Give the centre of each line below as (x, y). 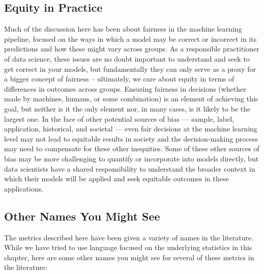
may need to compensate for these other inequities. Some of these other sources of (132, 148)
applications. (24, 188)
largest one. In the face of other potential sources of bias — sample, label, (119, 118)
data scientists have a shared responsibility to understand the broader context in (130, 168)
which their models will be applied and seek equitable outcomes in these (116, 179)
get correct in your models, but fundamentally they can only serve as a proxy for (130, 68)
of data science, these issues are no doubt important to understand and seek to (127, 58)
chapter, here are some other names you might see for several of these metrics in (129, 257)
